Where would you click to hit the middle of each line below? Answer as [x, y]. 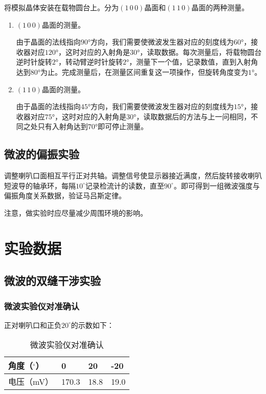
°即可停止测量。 [121, 126]
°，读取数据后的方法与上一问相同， [192, 116]
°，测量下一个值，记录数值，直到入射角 [192, 62]
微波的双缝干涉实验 [52, 281]
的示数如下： [92, 325]
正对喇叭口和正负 [33, 325]
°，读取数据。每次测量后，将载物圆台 [199, 51]
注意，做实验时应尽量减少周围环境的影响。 [76, 212]
